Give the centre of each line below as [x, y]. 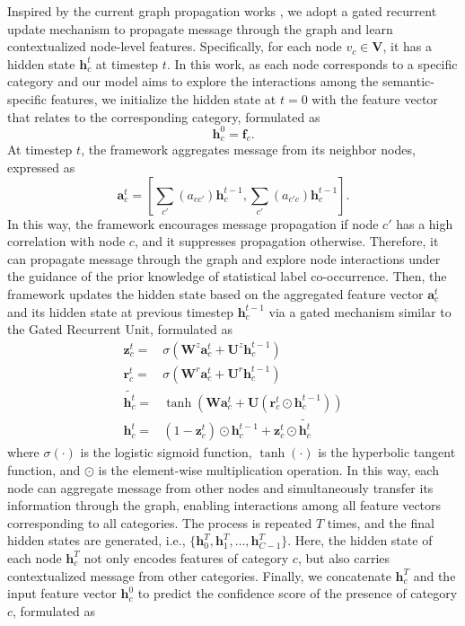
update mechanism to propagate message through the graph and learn [200, 28]
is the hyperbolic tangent [387, 452]
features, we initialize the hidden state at [163, 98]
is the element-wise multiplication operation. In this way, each [268, 469]
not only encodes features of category [186, 557]
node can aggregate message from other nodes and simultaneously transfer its [220, 487]
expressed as [41, 168]
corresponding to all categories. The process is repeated [160, 522]
